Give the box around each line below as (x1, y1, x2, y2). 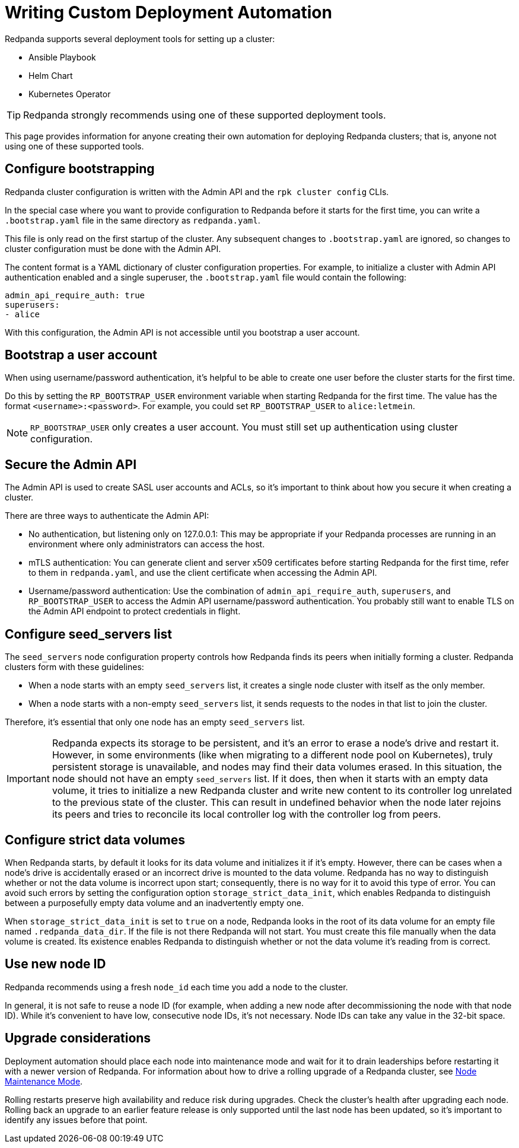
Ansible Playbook (28, 52, 96, 62)
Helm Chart (28, 70, 73, 81)
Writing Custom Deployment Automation (5, 2, 332, 23)
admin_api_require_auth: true (5, 290, 145, 300)
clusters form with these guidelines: (5, 662, 144, 672)
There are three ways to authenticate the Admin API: (5, 511, 209, 521)
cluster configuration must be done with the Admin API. (5, 243, 221, 254)
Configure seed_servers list (5, 626, 172, 642)
